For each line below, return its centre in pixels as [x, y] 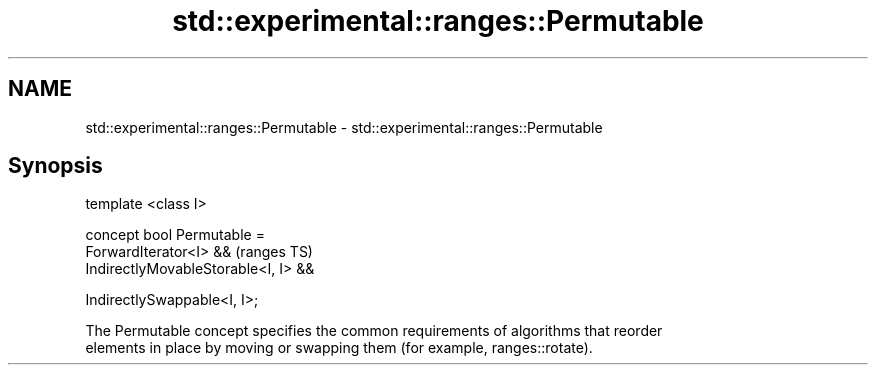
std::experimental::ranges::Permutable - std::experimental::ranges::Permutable [344, 127]
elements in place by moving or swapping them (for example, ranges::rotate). [339, 348]
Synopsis [55, 166]
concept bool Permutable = [175, 235]
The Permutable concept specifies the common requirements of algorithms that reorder [374, 331]
